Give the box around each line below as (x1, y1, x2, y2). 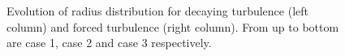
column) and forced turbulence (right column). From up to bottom (6, 18, 339, 35)
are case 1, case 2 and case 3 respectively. (6, 34, 212, 51)
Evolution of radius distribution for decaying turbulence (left (6, 2, 308, 19)
